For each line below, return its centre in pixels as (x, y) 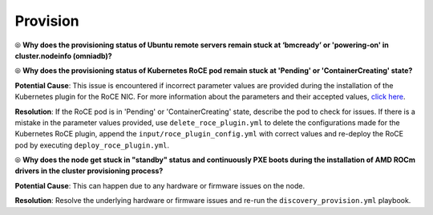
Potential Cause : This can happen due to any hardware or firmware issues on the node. (160, 185)
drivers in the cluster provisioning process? (89, 171)
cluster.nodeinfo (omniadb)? (63, 55)
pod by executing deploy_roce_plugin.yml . (92, 145)
